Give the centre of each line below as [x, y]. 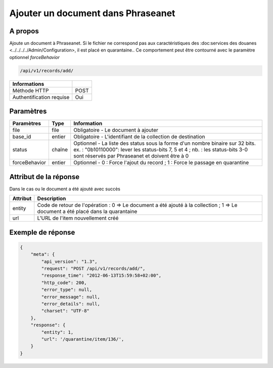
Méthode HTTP [31, 90]
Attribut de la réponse [44, 177]
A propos [24, 31]
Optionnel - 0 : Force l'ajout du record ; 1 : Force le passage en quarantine [161, 163]
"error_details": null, [71, 304]
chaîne [60, 150]
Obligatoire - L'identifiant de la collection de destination [139, 137]
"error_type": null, [67, 290]
